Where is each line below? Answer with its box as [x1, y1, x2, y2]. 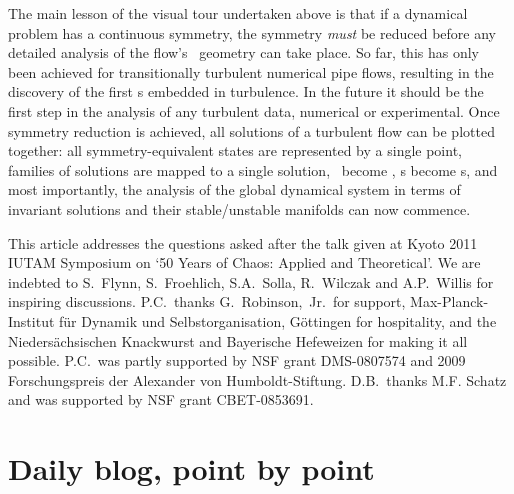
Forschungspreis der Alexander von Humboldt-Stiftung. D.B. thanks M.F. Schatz [8, 369, 507, 390]
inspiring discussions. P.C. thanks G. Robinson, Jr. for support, [8, 291, 406, 312]
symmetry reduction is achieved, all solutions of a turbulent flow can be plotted [8, 120, 495, 141]
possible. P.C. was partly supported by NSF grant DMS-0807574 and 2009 [8, 350, 466, 371]
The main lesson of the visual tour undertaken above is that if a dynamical [8, 3, 468, 23]
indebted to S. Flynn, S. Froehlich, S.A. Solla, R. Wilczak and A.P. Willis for [8, 271, 494, 292]
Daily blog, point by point [8, 448, 375, 489]
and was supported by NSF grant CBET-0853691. [8, 389, 314, 410]
